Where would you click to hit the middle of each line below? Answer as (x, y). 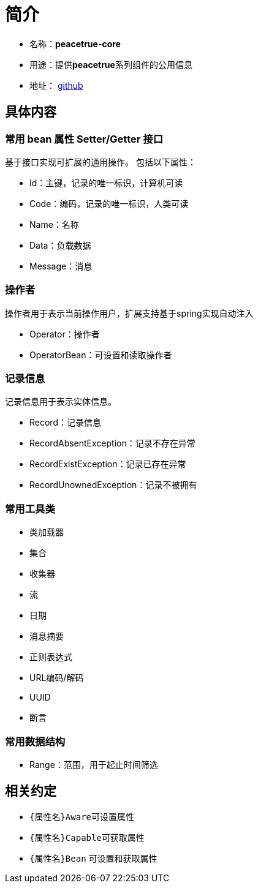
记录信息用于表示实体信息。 (61, 402)
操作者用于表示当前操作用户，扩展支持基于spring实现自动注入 (129, 313)
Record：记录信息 (65, 423)
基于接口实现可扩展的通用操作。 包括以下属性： (101, 162)
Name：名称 (54, 224)
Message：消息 (61, 266)
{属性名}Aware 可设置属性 (82, 816)
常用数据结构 (35, 741)
